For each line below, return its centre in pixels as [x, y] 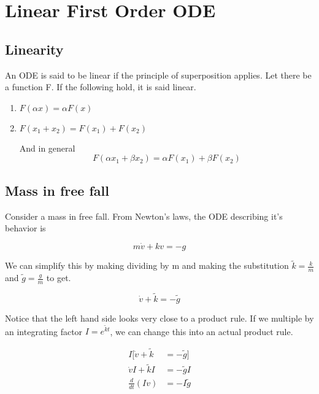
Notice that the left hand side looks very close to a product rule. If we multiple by [159, 318]
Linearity [34, 49]
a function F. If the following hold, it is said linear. [101, 87]
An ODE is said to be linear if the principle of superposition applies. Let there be [158, 75]
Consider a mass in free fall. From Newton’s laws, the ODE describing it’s [144, 216]
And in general [47, 148]
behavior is [25, 228]
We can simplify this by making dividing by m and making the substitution [147, 265]
